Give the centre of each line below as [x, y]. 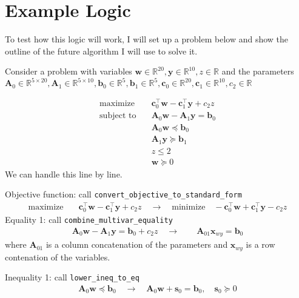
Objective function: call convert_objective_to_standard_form [123, 194]
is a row [260, 244]
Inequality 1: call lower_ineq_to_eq [72, 277]
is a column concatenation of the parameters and [137, 244]
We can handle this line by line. [64, 174]
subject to [118, 116]
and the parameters [258, 71]
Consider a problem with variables [69, 71]
